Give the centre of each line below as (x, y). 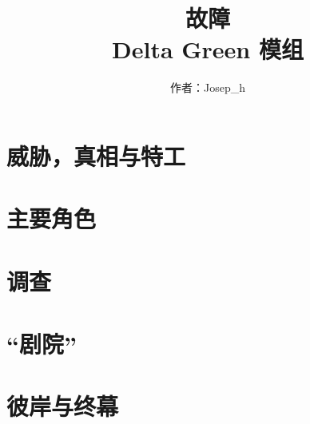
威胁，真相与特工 (96, 155)
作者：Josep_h (208, 87)
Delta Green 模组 (208, 49)
